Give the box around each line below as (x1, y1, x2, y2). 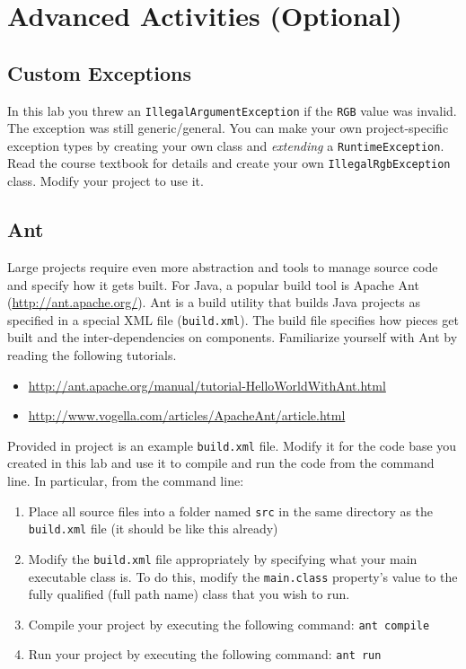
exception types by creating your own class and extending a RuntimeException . (7, 136, 444, 154)
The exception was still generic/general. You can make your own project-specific (7, 119, 449, 137)
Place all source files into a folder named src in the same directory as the (28, 501, 434, 520)
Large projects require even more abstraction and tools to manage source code (7, 257, 438, 276)
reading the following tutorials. (7, 345, 177, 364)
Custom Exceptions (7, 58, 191, 86)
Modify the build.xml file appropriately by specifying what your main (28, 549, 418, 568)
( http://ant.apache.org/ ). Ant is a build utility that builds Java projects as (7, 293, 420, 312)
